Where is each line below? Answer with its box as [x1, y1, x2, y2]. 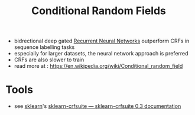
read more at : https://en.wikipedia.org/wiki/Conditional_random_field [14, 63, 183, 70]
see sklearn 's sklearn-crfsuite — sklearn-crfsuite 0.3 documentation [14, 103, 181, 110]
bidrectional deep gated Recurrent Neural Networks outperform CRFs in [14, 37, 190, 45]
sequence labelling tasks [14, 44, 75, 51]
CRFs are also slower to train [14, 56, 84, 63]
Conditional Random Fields [31, 4, 167, 18]
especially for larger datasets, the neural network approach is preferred [14, 50, 188, 57]
